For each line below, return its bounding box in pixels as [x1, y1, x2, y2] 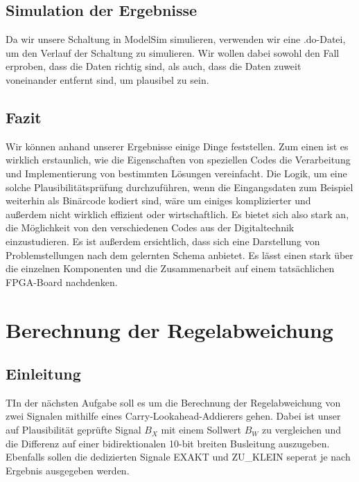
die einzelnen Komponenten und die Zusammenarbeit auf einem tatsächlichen [6, 261, 335, 276]
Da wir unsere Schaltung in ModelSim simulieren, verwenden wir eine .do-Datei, [6, 32, 346, 46]
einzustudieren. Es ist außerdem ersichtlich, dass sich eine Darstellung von [6, 233, 320, 248]
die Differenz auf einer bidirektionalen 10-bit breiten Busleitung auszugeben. [6, 436, 330, 450]
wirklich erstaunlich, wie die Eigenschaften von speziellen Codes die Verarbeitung [6, 152, 351, 167]
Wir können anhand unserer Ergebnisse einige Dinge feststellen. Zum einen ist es [6, 139, 349, 153]
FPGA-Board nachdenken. [6, 274, 118, 289]
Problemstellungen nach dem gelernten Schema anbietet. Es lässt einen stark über [6, 247, 353, 262]
